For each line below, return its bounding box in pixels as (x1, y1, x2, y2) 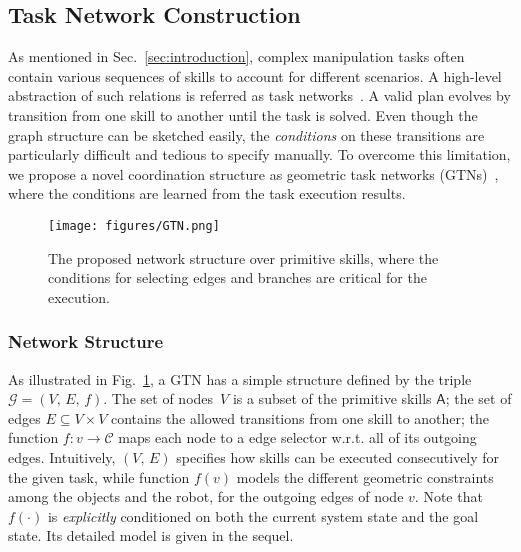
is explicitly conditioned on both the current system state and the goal (47, 505, 479, 526)
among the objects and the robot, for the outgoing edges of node (8, 486, 404, 507)
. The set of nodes (103, 388, 214, 409)
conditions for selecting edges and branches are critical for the (48, 267, 427, 288)
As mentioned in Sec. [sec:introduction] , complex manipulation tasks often (8, 46, 465, 67)
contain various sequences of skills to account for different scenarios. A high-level (8, 65, 502, 86)
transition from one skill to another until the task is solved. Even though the (8, 104, 478, 125)
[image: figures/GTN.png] (48, 218, 220, 233)
